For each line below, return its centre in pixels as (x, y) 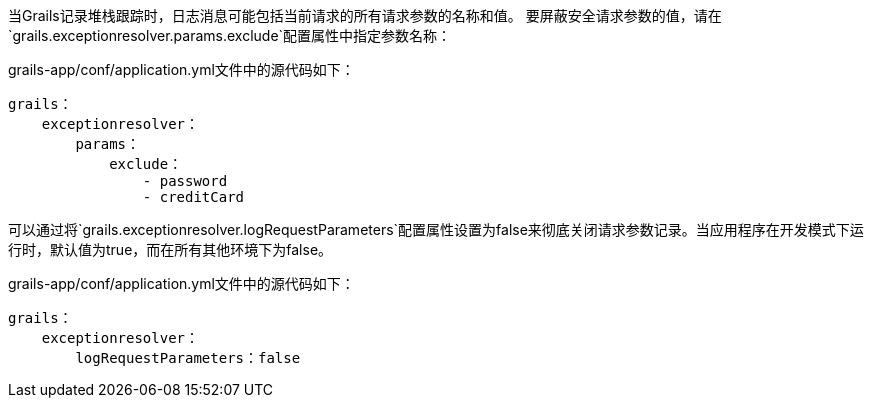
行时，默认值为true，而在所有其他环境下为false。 (170, 249)
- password (185, 181)
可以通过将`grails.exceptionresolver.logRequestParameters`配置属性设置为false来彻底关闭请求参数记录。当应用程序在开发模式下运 (436, 229)
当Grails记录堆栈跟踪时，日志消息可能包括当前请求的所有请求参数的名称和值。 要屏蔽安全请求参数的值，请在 (365, 15)
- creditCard (193, 197)
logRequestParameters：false (188, 358)
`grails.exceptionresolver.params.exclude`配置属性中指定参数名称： (230, 35)
